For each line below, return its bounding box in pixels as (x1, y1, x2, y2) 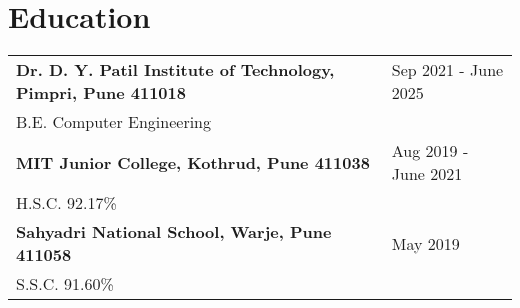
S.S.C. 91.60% (16, 272, 114, 296)
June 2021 (391, 162, 463, 186)
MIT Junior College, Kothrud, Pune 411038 (16, 150, 370, 174)
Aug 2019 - (391, 139, 469, 163)
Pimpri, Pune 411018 (16, 81, 186, 105)
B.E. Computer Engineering (16, 110, 212, 134)
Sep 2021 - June (391, 58, 504, 82)
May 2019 (391, 231, 460, 255)
